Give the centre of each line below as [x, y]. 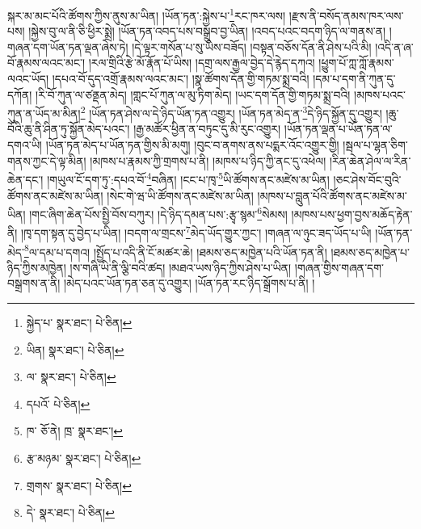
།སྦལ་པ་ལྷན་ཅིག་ [375, 145]
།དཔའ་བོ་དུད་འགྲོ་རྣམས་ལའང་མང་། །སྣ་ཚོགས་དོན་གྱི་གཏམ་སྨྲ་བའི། [181, 79]
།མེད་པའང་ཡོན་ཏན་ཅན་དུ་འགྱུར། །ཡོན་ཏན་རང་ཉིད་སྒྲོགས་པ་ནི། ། [189, 283]
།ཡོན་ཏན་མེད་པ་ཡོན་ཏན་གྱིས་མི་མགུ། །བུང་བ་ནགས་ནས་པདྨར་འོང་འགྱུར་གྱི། [192, 145]
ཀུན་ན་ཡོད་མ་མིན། [44, 113]
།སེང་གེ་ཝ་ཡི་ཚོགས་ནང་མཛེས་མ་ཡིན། [180, 195]
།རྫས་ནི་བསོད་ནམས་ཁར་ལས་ [346, 15]
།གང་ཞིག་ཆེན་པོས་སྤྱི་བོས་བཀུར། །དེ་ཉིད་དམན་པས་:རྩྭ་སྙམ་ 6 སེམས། [158, 213]
